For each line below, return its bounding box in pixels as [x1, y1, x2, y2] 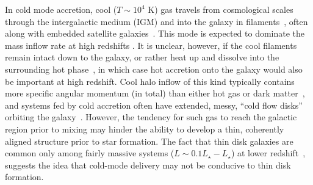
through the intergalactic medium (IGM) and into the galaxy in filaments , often [5, 15, 308, 27]
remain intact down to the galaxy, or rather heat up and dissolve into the [5, 51, 279, 63]
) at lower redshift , [231, 147, 306, 159]
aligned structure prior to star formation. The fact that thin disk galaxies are [5, 134, 293, 147]
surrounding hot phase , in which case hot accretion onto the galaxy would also [5, 62, 303, 75]
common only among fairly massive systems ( [5, 147, 174, 159]
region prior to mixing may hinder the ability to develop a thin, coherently [5, 122, 284, 135]
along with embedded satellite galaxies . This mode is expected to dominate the [5, 27, 305, 40]
